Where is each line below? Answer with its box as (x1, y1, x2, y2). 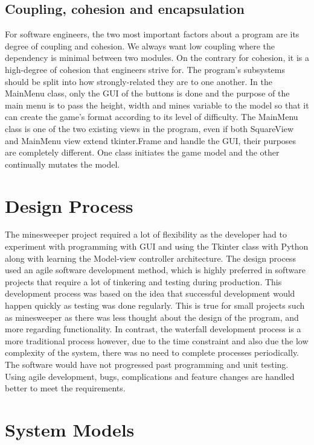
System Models (5, 417, 135, 441)
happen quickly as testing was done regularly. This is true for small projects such (5, 299, 305, 312)
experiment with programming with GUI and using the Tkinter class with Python (5, 240, 309, 253)
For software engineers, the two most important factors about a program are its (5, 28, 300, 40)
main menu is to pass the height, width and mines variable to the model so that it (5, 98, 309, 111)
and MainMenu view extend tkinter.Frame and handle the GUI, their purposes (5, 134, 296, 147)
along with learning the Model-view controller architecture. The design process (5, 251, 296, 264)
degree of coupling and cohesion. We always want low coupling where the (5, 39, 275, 52)
